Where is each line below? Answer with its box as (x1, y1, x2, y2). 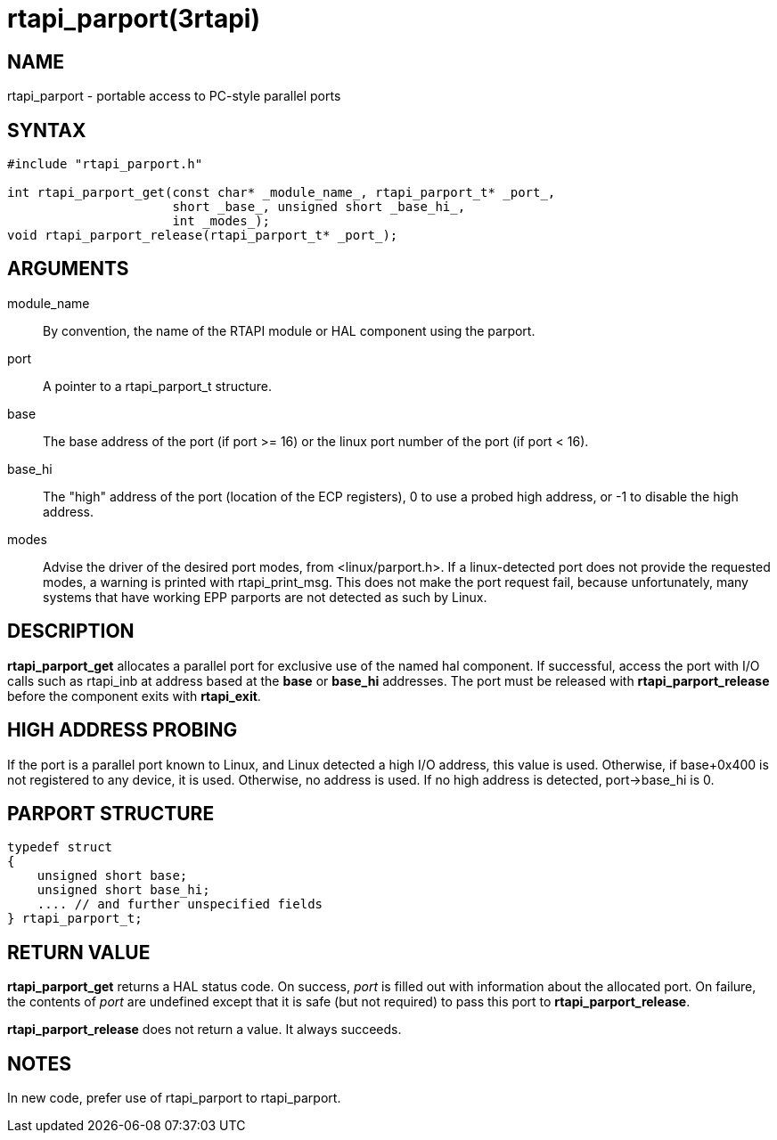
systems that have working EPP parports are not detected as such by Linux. (43, 589, 487, 605)
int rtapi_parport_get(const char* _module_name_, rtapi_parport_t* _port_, (7, 185, 556, 200)
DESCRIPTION (7, 620, 135, 643)
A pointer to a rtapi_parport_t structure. (43, 378, 273, 394)
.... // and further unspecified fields (37, 897, 323, 912)
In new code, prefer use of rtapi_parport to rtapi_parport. (7, 1090, 341, 1106)
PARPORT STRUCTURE (7, 802, 215, 825)
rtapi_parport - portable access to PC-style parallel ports (7, 88, 341, 104)
